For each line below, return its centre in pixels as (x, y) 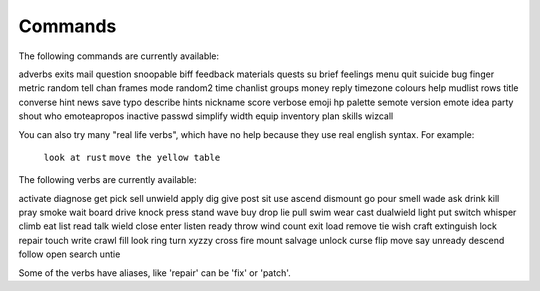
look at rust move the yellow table (132, 157)
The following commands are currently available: (119, 56)
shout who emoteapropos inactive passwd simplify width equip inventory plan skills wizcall (206, 116)
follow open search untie (69, 254)
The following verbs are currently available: (107, 180)
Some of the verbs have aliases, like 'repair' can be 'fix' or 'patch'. (155, 272)
